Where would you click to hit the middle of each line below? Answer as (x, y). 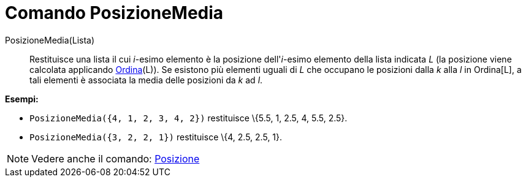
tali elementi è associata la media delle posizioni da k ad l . (146, 80)
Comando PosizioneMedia (114, 13)
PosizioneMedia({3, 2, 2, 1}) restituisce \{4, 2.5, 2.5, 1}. (156, 137)
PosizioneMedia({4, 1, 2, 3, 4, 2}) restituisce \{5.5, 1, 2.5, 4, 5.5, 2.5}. (189, 118)
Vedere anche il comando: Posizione (116, 158)
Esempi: (22, 99)
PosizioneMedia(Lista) (50, 40)
